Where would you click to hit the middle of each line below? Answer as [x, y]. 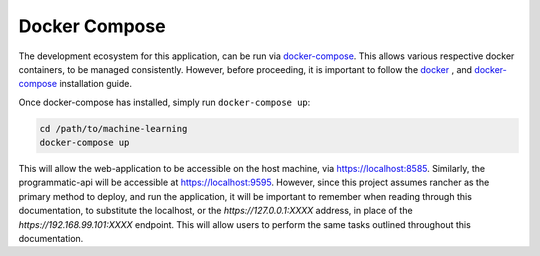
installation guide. [95, 84]
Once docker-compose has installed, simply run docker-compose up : [164, 102]
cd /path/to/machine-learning [113, 128]
